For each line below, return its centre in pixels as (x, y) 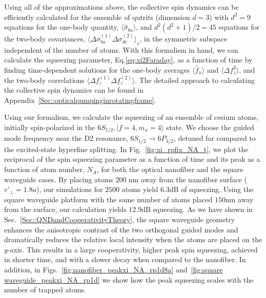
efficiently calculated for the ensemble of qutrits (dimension (97, 17)
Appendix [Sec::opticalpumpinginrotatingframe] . (80, 100)
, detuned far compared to (214, 138)
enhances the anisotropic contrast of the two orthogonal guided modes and (121, 229)
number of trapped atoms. (45, 290)
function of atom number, (44, 169)
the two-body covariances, (45, 38)
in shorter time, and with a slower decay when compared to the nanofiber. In (125, 259)
